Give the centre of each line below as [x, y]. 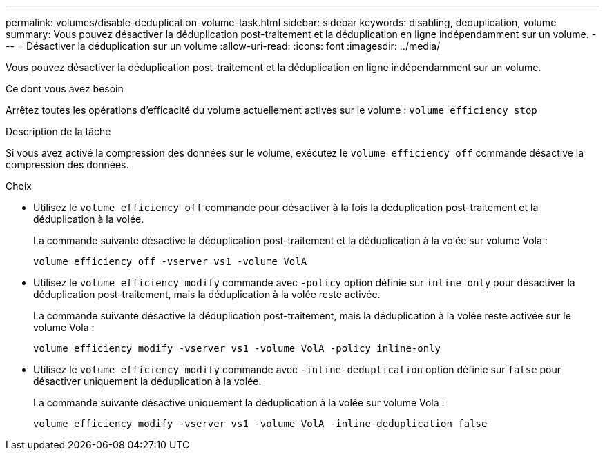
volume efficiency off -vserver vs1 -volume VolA [170, 261]
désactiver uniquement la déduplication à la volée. [147, 381]
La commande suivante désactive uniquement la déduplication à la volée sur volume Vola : [239, 403]
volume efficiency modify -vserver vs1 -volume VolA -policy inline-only [237, 348]
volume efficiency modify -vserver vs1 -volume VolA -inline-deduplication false [260, 424]
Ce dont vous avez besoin [65, 89]
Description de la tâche [58, 131]
